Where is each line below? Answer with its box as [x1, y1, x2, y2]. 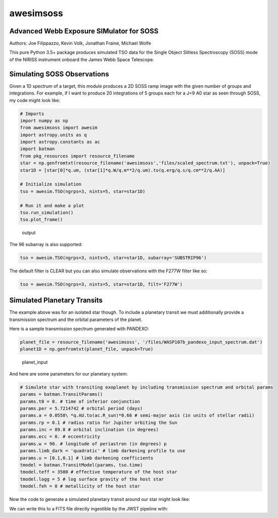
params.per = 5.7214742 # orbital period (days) [20, 405, 143, 411]
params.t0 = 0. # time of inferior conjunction [20, 398, 140, 404]
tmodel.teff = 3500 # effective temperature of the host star [20, 469, 177, 475]
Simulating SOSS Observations [9, 70, 109, 78]
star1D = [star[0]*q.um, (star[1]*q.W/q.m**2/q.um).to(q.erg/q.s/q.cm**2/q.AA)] [20, 167, 225, 173]
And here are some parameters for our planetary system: [9, 370, 128, 376]
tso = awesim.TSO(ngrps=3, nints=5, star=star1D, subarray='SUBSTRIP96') [20, 255, 207, 260]
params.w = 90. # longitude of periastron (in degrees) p [20, 441, 167, 447]
